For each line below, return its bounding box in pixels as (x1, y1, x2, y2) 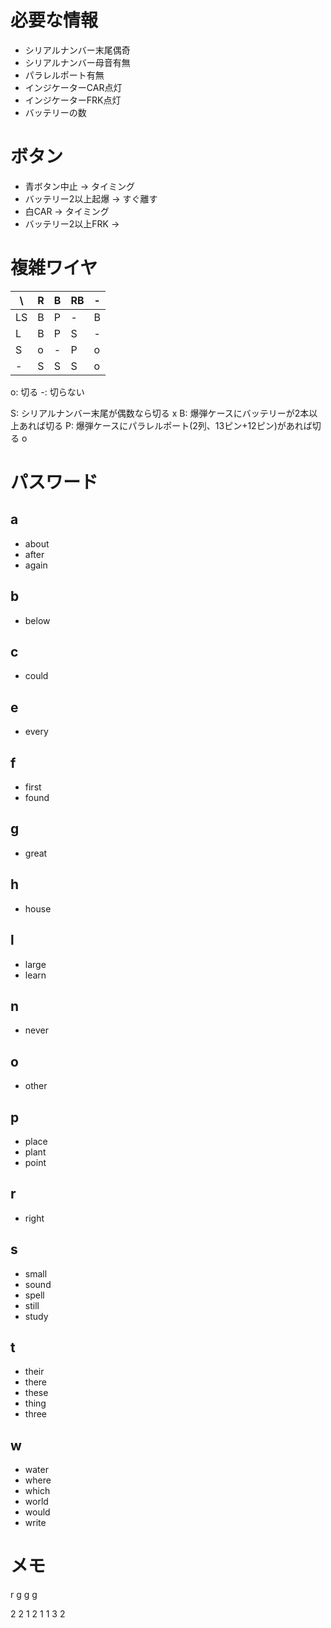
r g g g (10, 1589, 38, 1601)
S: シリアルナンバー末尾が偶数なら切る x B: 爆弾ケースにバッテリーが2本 (10, 407, 310, 419)
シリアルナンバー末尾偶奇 (24, 44, 131, 56)
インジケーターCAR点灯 (24, 81, 123, 93)
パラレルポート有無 (24, 69, 105, 81)
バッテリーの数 (24, 106, 87, 118)
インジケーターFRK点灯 (24, 94, 122, 106)
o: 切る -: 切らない (10, 386, 85, 398)
